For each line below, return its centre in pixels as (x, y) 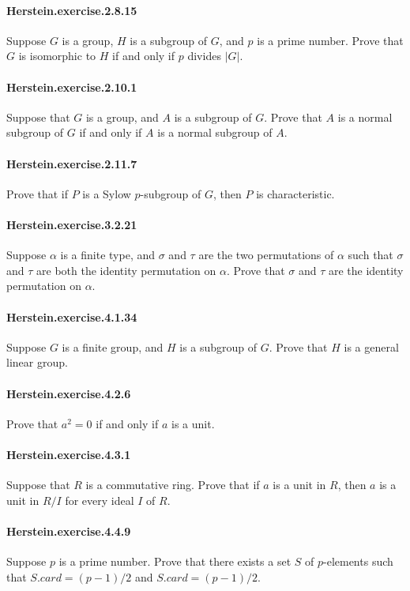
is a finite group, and (113, 346)
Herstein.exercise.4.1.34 (72, 316)
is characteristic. (295, 193)
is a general (371, 346)
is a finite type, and (108, 255)
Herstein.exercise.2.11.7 (72, 163)
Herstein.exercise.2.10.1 (72, 87)
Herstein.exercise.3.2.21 (72, 224)
